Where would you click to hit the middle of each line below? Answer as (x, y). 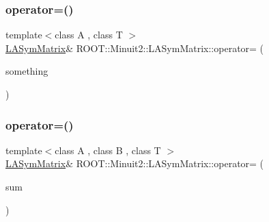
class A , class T (89, 35)
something (27, 71)
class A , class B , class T (108, 150)
